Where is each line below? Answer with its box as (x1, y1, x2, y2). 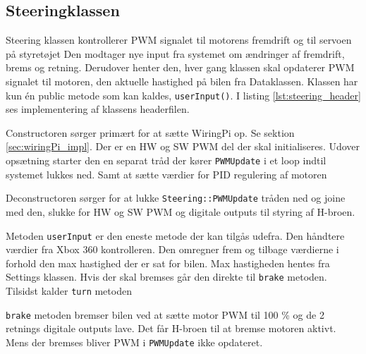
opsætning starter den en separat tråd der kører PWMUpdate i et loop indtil (6, 153, 327, 168)
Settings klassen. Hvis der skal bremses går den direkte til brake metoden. (6, 269, 327, 284)
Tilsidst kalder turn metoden (6, 283, 132, 298)
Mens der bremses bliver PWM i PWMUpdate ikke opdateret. (6, 334, 263, 349)
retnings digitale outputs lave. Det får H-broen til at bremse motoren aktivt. (6, 321, 336, 336)
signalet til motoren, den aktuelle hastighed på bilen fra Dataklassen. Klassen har (6, 73, 358, 88)
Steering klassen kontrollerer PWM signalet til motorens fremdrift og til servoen (6, 32, 352, 47)
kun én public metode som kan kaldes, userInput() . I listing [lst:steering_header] (6, 87, 361, 102)
